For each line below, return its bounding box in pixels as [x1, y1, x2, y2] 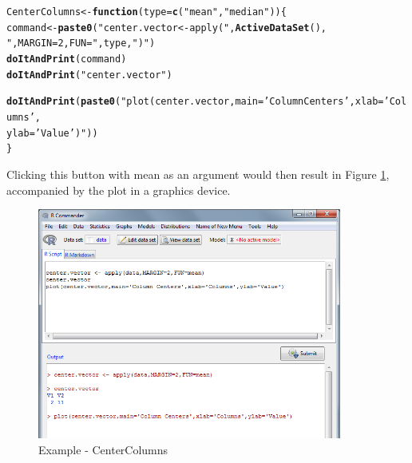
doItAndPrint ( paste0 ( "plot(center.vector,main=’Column [6, 96, 304, 108]
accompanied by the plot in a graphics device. [6, 181, 231, 198]
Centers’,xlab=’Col [303, 96, 407, 108]
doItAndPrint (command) [6, 53, 127, 65]
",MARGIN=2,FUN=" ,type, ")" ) [6, 38, 156, 49]
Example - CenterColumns [38, 441, 168, 458]
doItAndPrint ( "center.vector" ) [6, 69, 172, 81]
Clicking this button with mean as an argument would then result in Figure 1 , [6, 165, 390, 182]
